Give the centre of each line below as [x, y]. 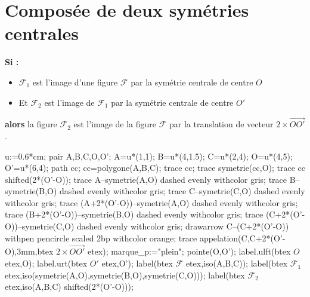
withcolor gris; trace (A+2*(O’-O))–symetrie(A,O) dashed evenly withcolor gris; [151, 202]
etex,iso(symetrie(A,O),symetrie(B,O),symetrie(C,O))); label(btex [125, 275]
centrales [42, 33]
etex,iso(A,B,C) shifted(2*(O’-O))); [69, 287]
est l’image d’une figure [75, 82]
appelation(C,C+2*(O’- [242, 238]
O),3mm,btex [29, 251]
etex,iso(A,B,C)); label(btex [237, 263]
